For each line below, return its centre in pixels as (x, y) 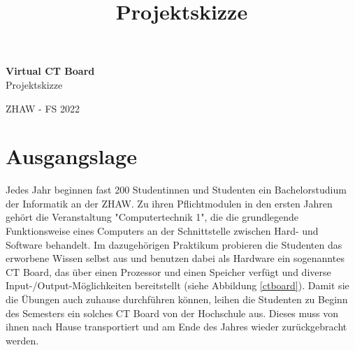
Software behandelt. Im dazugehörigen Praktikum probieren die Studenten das (174, 244)
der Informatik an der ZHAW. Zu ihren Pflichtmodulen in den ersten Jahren (169, 203)
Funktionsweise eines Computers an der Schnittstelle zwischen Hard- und (162, 231)
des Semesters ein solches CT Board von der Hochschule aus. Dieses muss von (172, 313)
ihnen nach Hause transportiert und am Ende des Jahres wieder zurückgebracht (176, 327)
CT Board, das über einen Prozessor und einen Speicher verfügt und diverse (168, 271)
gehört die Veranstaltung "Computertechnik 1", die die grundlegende (152, 217)
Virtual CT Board (50, 71)
